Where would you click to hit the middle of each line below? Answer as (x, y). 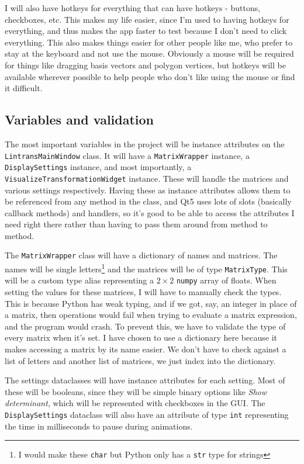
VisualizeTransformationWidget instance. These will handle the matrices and (147, 178)
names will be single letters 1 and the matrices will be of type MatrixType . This (146, 268)
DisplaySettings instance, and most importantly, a (98, 167)
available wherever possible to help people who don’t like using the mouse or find (150, 76)
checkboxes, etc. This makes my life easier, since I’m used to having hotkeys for (147, 19)
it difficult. (24, 88)
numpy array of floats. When (226, 280)
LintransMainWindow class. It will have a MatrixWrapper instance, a (127, 155)
